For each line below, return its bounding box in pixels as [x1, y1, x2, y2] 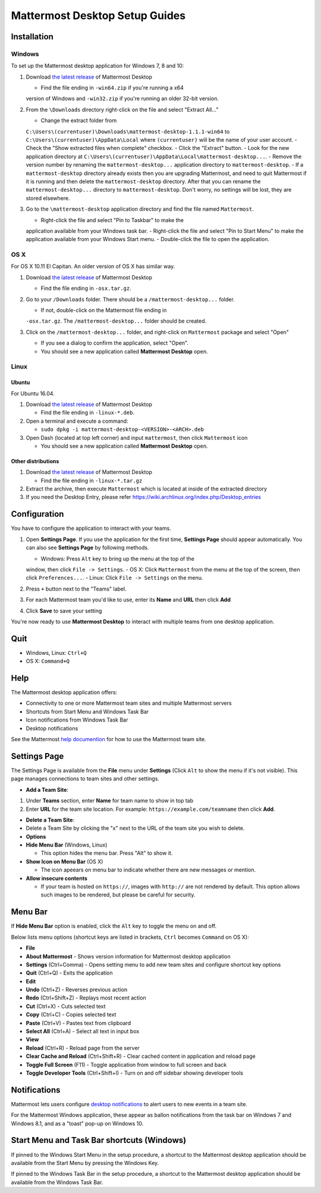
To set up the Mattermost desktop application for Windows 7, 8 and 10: [11, 63, 184, 70]
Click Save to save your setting [26, 607, 102, 614]
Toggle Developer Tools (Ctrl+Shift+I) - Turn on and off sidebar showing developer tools [26, 1069, 244, 1076]
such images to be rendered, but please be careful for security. [40, 891, 196, 898]
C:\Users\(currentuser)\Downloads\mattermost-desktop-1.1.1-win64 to [26, 128, 230, 135]
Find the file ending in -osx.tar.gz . [40, 285, 132, 292]
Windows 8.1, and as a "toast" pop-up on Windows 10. [11, 1120, 144, 1127]
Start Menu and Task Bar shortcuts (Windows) [11, 1135, 187, 1145]
